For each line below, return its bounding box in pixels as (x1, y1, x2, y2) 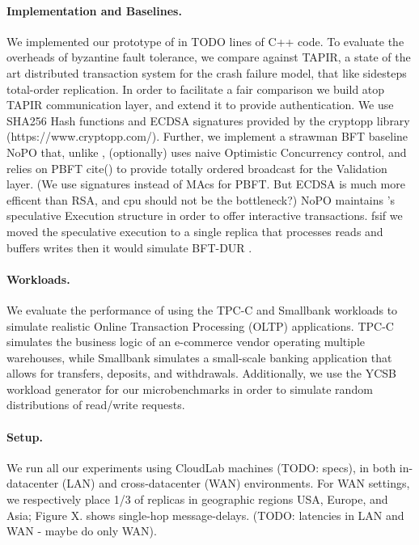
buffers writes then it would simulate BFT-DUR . (6, 239, 252, 256)
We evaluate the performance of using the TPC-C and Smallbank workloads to (6, 301, 398, 318)
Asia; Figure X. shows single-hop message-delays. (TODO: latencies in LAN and (6, 506, 404, 523)
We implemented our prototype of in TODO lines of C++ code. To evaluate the (6, 32, 404, 49)
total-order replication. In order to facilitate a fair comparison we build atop (6, 80, 385, 97)
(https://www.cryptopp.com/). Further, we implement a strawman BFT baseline (6, 128, 408, 145)
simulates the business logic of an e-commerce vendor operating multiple (6, 333, 366, 350)
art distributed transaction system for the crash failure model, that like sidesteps (6, 64, 407, 81)
